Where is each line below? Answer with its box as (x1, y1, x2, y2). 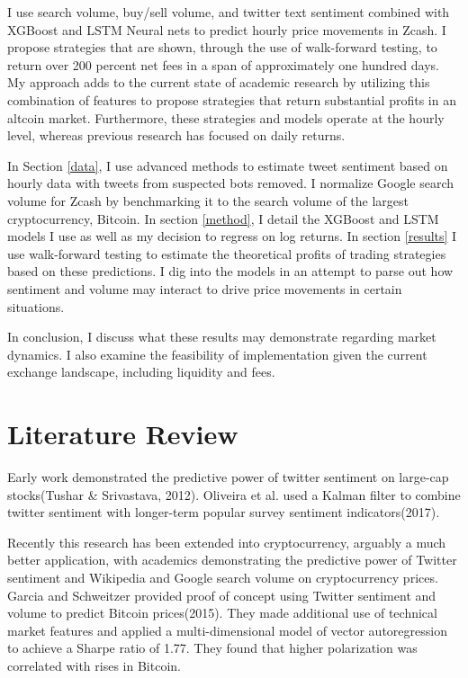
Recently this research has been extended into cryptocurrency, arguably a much (7, 532, 446, 551)
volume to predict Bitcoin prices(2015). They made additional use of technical (7, 603, 437, 622)
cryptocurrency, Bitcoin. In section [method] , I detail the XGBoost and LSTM (7, 209, 439, 227)
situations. (7, 297, 65, 316)
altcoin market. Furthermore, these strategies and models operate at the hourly (7, 108, 445, 127)
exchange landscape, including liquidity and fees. (7, 362, 275, 381)
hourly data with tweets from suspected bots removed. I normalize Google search (7, 174, 454, 192)
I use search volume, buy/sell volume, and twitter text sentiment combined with (7, 3, 450, 21)
